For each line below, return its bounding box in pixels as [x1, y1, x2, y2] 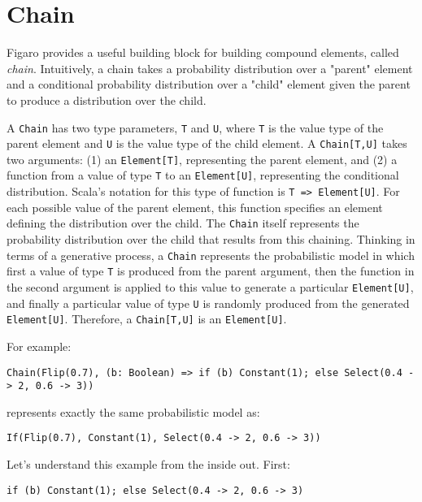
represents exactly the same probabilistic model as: [7, 403, 260, 420]
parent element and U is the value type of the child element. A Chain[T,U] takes [7, 135, 407, 152]
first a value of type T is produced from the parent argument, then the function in [7, 262, 415, 279]
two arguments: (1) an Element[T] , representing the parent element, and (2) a [7, 150, 398, 167]
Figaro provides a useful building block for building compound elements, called [7, 44, 399, 61]
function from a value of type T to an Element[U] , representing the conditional [7, 167, 399, 184]
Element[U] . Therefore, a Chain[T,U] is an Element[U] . [7, 310, 287, 327]
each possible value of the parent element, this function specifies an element [7, 198, 383, 215]
